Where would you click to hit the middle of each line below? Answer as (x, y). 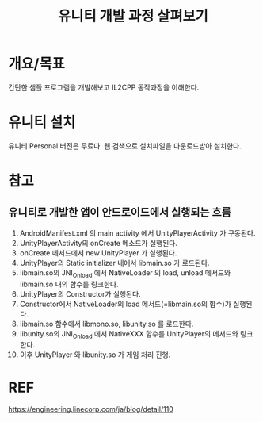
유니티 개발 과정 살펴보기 (133, 16)
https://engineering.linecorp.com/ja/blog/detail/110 (91, 409)
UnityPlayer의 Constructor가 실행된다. (80, 293)
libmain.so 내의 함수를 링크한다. (69, 284)
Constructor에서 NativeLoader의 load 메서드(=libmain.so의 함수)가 (126, 304)
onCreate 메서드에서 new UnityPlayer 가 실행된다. (98, 253)
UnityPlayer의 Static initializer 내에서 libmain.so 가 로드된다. (114, 263)
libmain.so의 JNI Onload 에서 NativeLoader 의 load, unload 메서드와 (125, 273)
